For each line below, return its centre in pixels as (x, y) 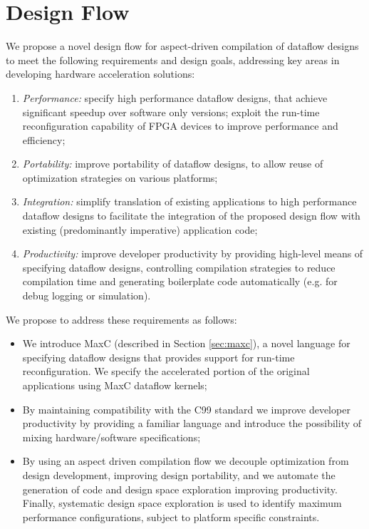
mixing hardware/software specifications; (111, 437)
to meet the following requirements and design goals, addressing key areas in (173, 60)
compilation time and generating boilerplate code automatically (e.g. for (180, 281)
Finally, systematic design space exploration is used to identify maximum (182, 503)
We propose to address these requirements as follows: (121, 319)
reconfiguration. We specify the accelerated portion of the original (166, 371)
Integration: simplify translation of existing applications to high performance (189, 201)
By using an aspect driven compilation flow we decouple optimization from (186, 461)
